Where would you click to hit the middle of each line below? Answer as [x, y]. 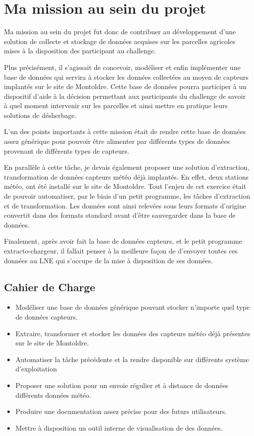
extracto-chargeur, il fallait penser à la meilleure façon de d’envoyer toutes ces [121, 251]
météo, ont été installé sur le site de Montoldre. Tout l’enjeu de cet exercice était [125, 186]
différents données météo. [53, 395]
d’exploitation [36, 369]
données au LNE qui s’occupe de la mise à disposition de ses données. [108, 260]
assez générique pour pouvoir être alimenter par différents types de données [117, 141]
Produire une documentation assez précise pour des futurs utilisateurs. [121, 411]
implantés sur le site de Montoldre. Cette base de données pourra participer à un [125, 86]
